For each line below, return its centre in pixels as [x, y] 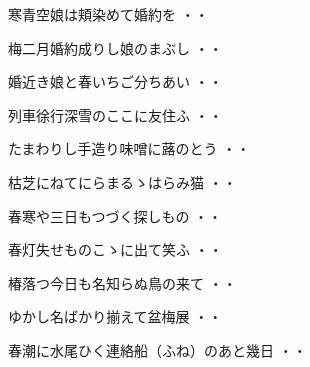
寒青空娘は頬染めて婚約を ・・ [108, 14]
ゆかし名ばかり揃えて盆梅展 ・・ [115, 316]
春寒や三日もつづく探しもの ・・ [115, 215]
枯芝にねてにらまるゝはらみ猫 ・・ [122, 181]
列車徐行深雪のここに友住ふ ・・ [115, 114]
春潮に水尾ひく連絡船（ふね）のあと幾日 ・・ [157, 349]
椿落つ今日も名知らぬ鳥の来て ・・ [122, 282]
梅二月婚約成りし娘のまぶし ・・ [115, 47]
